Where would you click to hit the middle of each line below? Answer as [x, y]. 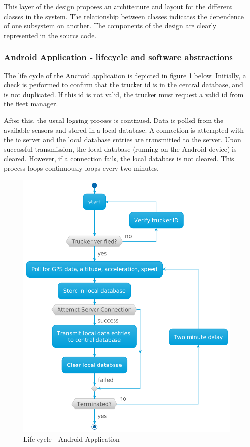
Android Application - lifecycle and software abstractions [118, 57]
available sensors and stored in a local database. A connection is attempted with [124, 130]
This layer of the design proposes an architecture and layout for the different [118, 6]
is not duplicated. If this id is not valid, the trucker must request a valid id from [124, 94]
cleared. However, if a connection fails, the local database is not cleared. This [119, 158]
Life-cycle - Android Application [72, 439]
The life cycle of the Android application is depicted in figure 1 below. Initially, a [125, 75]
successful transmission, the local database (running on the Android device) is [120, 149]
